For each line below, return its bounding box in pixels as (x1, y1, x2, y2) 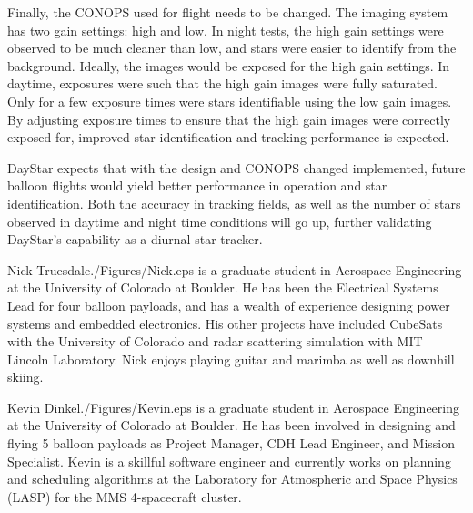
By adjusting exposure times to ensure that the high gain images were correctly (7, 109, 451, 128)
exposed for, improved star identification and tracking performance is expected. (7, 128, 449, 147)
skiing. (7, 367, 44, 386)
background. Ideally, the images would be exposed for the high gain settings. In (7, 56, 450, 75)
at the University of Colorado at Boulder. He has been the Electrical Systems (7, 278, 438, 297)
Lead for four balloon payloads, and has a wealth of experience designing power (7, 295, 450, 314)
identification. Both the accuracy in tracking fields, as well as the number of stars (7, 193, 461, 212)
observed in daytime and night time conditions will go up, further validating (7, 211, 432, 231)
